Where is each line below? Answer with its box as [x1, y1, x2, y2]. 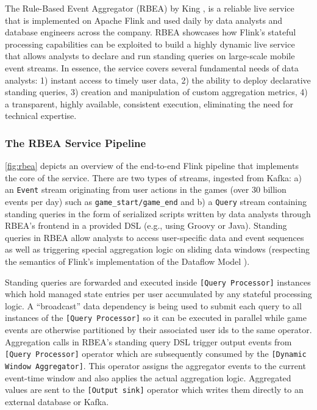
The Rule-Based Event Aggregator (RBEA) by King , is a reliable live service [5, 2, 294, 14]
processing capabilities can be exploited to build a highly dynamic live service [5, 37, 295, 50]
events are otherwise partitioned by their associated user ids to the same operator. [5, 323, 312, 336]
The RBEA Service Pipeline [5, 135, 146, 150]
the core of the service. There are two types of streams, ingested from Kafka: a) [5, 171, 302, 184]
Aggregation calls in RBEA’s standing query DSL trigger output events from [5, 335, 292, 348]
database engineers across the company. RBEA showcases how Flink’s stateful [5, 26, 296, 38]
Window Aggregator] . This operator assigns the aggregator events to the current [5, 359, 306, 372]
